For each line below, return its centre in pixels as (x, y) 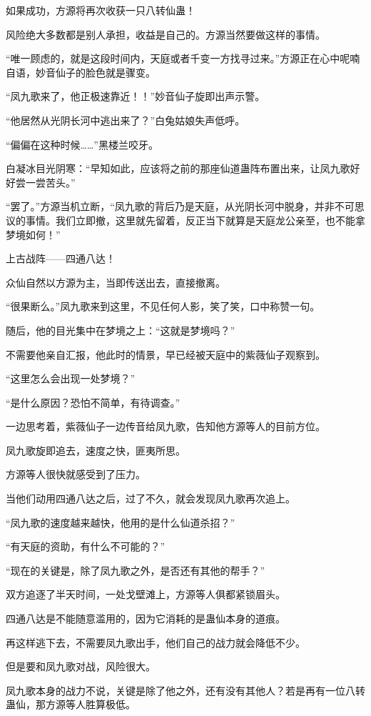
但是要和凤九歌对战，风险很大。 (81, 666)
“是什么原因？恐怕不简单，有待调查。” (93, 402)
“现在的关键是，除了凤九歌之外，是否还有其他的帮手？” (136, 570)
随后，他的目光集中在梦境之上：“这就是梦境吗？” (121, 330)
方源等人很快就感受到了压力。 (76, 474)
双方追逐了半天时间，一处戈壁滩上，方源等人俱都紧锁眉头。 (146, 594)
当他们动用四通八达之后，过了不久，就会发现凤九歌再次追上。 (151, 498)
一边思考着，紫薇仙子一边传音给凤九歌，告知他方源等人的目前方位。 (166, 426)
